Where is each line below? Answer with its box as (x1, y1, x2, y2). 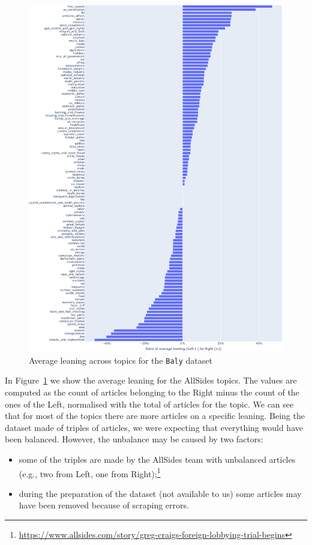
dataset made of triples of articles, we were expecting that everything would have (5, 421, 303, 433)
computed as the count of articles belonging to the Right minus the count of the (5, 385, 299, 398)
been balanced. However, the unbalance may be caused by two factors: (5, 433, 263, 445)
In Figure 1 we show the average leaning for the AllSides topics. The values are (5, 374, 297, 387)
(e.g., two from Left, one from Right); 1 (19, 465, 161, 480)
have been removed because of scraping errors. (19, 499, 189, 511)
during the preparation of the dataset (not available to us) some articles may (19, 487, 302, 499)
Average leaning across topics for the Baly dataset (29, 354, 212, 366)
